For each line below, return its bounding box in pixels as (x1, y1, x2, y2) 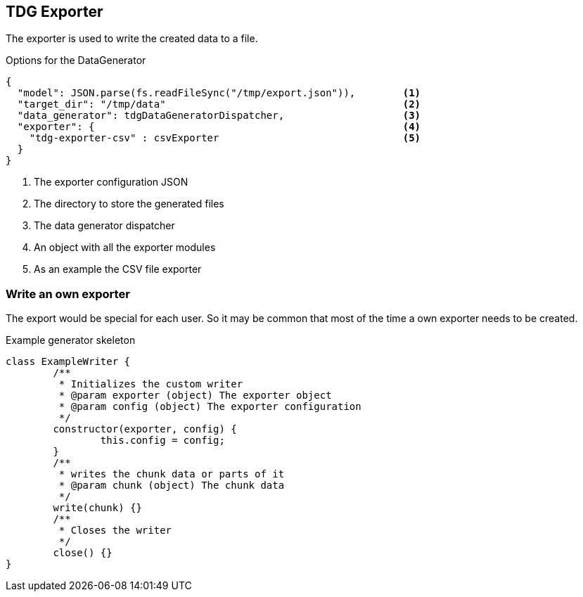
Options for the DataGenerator (6, 54, 146, 67)
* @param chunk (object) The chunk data (58, 480, 285, 492)
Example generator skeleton (6, 334, 136, 347)
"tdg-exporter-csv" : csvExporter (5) (29, 132, 421, 144)
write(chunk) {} (53, 502, 142, 514)
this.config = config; (100, 435, 225, 447)
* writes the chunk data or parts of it (58, 468, 285, 480)
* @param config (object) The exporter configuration (58, 401, 361, 413)
